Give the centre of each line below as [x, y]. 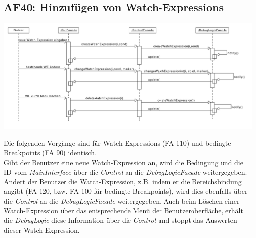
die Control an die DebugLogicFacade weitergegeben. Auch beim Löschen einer [122, 200]
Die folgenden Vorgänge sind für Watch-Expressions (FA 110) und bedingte [118, 143]
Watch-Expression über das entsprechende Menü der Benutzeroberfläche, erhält [124, 210]
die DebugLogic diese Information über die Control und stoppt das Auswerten [121, 220]
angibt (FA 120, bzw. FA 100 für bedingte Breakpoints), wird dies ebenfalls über [126, 191]
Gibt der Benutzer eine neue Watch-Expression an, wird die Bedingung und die [124, 162]
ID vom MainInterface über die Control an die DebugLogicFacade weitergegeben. [126, 172]
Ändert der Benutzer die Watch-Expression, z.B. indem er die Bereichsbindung [123, 181]
